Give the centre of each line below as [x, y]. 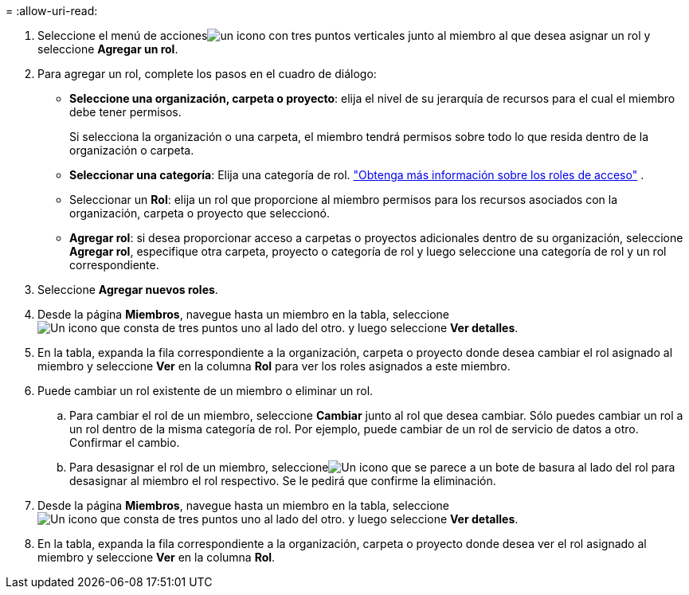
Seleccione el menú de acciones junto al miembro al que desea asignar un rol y [344, 35]
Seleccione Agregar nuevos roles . [128, 290]
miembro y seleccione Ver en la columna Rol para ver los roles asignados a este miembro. [274, 366]
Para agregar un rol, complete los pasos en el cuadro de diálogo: [207, 74]
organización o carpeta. [132, 150]
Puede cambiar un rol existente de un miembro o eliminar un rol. [206, 391]
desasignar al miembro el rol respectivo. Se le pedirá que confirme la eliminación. [283, 481]
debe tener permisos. [125, 112]
